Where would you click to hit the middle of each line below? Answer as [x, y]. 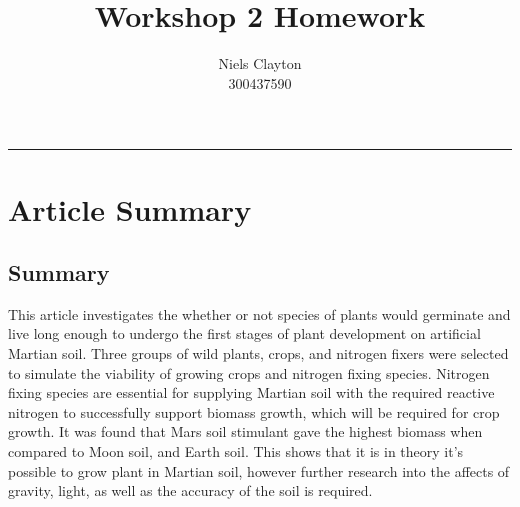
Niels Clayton [260, 63]
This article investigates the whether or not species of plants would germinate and [259, 313]
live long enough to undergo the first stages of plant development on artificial [244, 333]
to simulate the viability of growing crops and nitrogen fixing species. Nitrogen [249, 372]
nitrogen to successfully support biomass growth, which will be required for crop [254, 411]
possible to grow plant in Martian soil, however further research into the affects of [259, 470]
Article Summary [130, 208]
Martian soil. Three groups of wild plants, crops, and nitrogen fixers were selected [258, 353]
